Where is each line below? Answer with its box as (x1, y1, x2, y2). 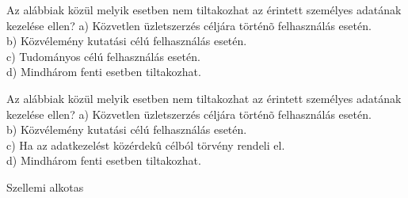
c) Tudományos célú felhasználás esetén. (6, 48, 200, 64)
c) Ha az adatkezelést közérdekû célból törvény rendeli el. (6, 136, 285, 153)
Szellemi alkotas (6, 178, 84, 195)
